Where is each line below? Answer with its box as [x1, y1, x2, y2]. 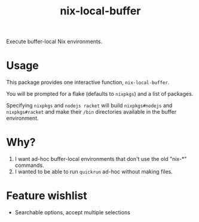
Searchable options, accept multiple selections [14, 209, 130, 216]
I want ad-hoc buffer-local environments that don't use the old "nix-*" [14, 156, 187, 163]
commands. [14, 162, 44, 169]
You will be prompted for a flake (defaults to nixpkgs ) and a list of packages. [6, 90, 194, 98]
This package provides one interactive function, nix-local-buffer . [6, 79, 170, 86]
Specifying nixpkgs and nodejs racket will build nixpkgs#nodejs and [6, 102, 173, 109]
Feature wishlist [6, 189, 88, 203]
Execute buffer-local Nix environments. [6, 38, 103, 45]
